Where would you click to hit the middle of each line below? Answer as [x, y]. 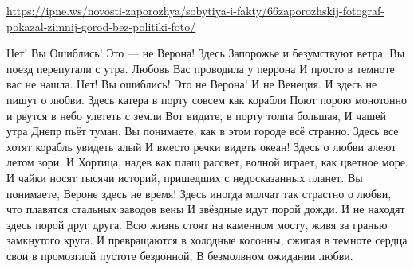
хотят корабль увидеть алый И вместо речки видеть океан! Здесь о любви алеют [201, 146]
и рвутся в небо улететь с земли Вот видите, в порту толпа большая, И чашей [196, 115]
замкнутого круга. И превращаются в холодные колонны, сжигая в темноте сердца [207, 240]
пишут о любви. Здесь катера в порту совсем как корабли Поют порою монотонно [207, 99]
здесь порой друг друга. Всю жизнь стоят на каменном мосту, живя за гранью [197, 224]
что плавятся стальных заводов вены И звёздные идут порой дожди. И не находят [206, 209]
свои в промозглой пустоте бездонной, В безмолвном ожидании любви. [180, 255]
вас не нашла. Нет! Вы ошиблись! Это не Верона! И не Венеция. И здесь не [192, 84]
